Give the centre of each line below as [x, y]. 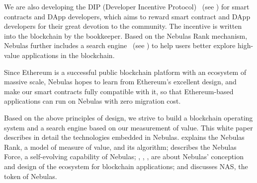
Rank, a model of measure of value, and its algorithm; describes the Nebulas [120, 147]
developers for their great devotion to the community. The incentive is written [123, 26]
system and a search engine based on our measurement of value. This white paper [128, 127]
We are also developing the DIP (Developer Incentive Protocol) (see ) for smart [127, 6]
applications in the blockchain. [68, 55]
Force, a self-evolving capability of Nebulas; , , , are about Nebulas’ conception [124, 156]
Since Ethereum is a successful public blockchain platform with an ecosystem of [125, 72]
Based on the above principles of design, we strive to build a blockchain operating [128, 117]
